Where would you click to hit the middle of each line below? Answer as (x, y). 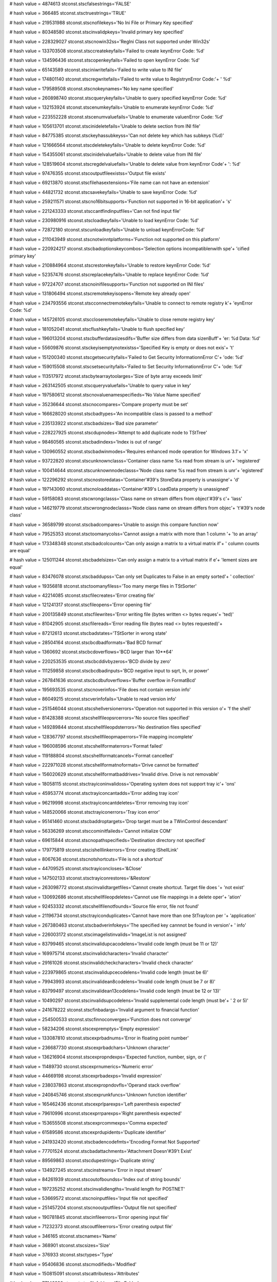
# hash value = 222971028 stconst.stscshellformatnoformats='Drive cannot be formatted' (104, 765)
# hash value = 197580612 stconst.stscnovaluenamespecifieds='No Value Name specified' (105, 395)
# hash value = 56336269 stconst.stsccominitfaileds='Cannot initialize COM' (91, 831)
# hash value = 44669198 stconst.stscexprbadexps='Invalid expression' (86, 1076)
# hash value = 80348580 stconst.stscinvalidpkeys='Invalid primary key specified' (97, 32)
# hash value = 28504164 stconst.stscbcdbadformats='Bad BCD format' (86, 642)
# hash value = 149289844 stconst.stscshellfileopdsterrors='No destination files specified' (106, 727)
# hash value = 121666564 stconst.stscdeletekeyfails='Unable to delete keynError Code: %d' (108, 145)
